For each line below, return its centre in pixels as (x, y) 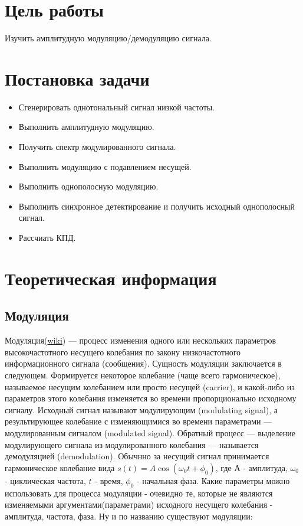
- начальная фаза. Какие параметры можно (213, 480)
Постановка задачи (77, 78)
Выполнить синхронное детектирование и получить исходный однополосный (157, 206)
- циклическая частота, (45, 480)
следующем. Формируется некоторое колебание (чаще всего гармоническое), (143, 375)
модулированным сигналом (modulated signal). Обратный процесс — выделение (150, 432)
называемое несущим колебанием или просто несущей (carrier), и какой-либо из (150, 386)
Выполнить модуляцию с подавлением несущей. (105, 166)
